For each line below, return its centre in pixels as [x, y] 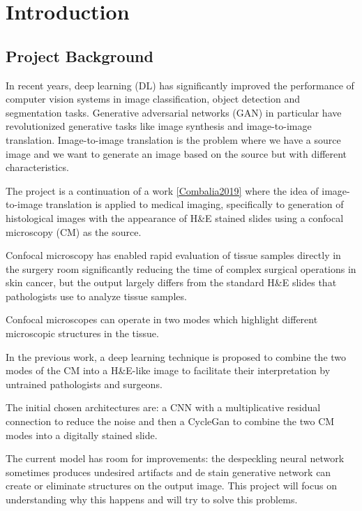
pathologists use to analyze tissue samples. [96, 296]
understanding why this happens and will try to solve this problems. [152, 499]
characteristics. [37, 167]
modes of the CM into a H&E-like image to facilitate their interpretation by [168, 370]
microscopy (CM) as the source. [74, 231]
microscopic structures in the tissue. [82, 333]
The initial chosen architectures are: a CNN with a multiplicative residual [163, 407]
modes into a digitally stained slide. [82, 435]
